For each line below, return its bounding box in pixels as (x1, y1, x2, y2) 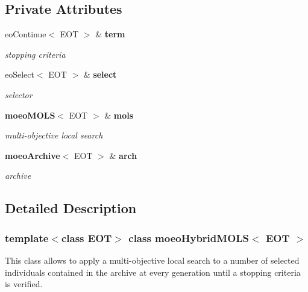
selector (5, 88, 33, 101)
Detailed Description (5, 199, 137, 217)
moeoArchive (5, 149, 60, 161)
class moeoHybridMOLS (128, 230, 250, 245)
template (5, 230, 49, 245)
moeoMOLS (5, 108, 55, 121)
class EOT (61, 230, 112, 245)
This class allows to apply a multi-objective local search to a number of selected (5, 253, 300, 266)
